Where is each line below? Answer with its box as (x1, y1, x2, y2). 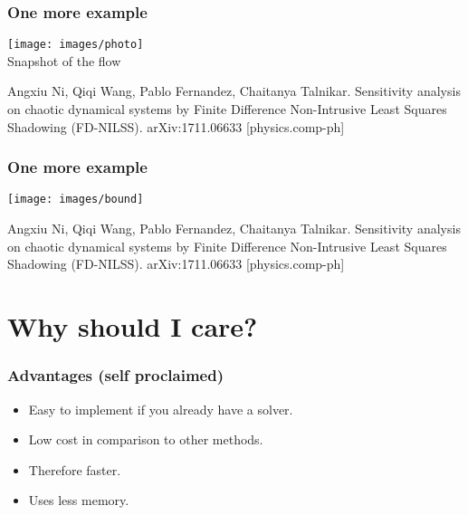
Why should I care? (7, 308, 258, 345)
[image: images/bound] (7, 193, 144, 206)
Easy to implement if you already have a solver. (28, 399, 293, 418)
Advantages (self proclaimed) (7, 364, 224, 386)
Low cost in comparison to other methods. (28, 430, 263, 449)
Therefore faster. (28, 460, 121, 479)
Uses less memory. (28, 491, 129, 510)
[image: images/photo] (7, 38, 144, 52)
